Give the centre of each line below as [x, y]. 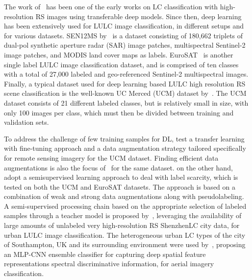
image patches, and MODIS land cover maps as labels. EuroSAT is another [119, 54]
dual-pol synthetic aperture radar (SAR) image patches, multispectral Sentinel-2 [125, 45]
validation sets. [26, 122]
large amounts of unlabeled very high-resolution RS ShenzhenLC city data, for [122, 225]
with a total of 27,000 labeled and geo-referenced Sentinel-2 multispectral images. [126, 74]
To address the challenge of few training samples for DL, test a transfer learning [124, 138]
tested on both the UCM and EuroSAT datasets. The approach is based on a [120, 186]
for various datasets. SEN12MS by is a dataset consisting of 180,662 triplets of [124, 35]
